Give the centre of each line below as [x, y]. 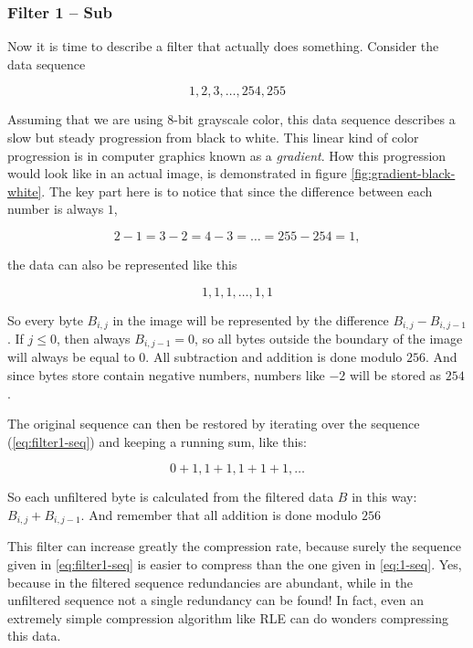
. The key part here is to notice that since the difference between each [237, 191]
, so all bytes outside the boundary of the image [329, 339]
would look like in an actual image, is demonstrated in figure [177, 173]
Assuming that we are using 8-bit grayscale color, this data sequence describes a [231, 119]
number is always [56, 209]
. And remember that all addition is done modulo [219, 515]
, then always [94, 339]
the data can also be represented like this [122, 264]
